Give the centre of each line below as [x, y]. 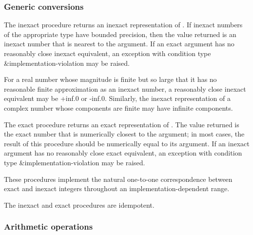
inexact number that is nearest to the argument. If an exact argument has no [119, 44]
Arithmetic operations [49, 226]
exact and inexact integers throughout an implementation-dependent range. [117, 188]
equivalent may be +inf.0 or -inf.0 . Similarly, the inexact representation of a [117, 98]
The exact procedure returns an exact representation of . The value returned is [122, 124]
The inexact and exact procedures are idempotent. [79, 205]
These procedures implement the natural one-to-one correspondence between [118, 179]
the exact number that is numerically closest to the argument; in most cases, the [124, 134]
